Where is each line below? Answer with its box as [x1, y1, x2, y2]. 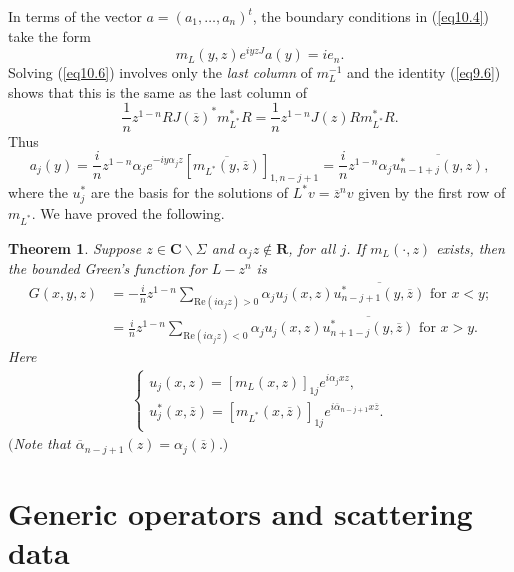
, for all [288, 237, 336, 258]
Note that [13, 433, 71, 454]
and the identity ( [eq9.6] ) [346, 62, 501, 83]
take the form [8, 25, 91, 46]
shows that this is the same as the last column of [8, 81, 308, 102]
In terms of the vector [8, 6, 142, 26]
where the [8, 182, 68, 203]
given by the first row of [358, 182, 506, 203]
